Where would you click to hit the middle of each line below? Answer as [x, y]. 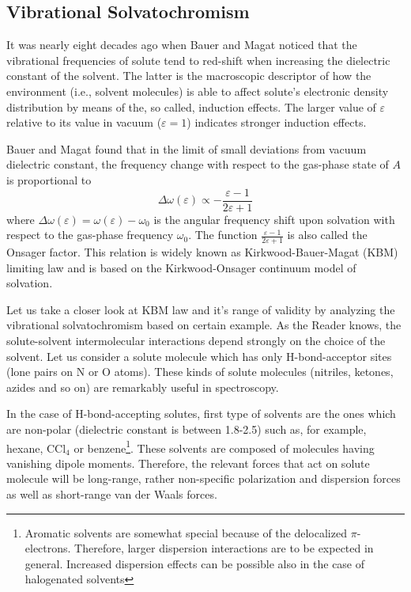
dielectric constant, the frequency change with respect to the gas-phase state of [198, 164]
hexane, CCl [36, 448]
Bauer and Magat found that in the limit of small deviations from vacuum [187, 148]
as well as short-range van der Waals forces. [112, 494]
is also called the [327, 235]
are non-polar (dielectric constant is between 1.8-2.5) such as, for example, [187, 429]
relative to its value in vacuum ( [84, 122]
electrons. [48, 548]
